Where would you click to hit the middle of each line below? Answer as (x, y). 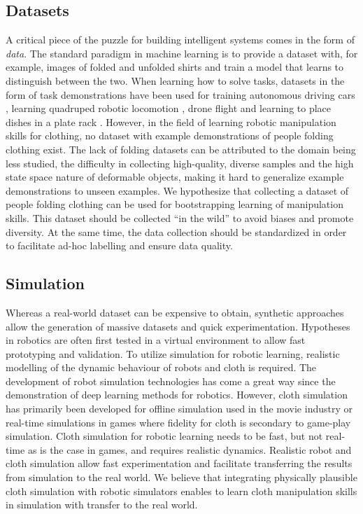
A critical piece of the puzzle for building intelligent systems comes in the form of (180, 40)
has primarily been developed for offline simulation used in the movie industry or (179, 409)
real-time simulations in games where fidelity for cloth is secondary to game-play (178, 422)
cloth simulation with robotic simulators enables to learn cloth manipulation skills (181, 491)
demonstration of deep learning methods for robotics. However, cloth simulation (177, 395)
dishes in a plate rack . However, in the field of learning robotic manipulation (171, 121)
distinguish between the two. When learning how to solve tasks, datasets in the (175, 80)
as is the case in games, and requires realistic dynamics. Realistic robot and (190, 449)
